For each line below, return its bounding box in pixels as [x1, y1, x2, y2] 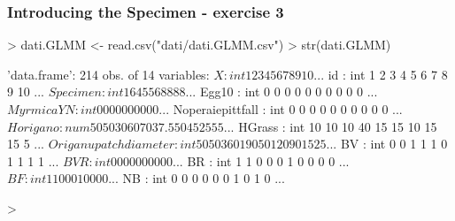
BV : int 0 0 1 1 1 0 [340, 134, 448, 153]
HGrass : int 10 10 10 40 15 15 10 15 [238, 117, 437, 135]
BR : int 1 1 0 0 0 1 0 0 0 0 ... [187, 151, 350, 170]
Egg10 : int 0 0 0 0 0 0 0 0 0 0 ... [199, 82, 378, 101]
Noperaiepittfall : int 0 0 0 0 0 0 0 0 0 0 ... [173, 100, 403, 118]
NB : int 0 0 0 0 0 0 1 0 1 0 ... [122, 169, 285, 187]
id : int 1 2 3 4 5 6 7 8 [328, 65, 448, 83]
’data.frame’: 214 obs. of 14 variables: [7, 65, 210, 83]
